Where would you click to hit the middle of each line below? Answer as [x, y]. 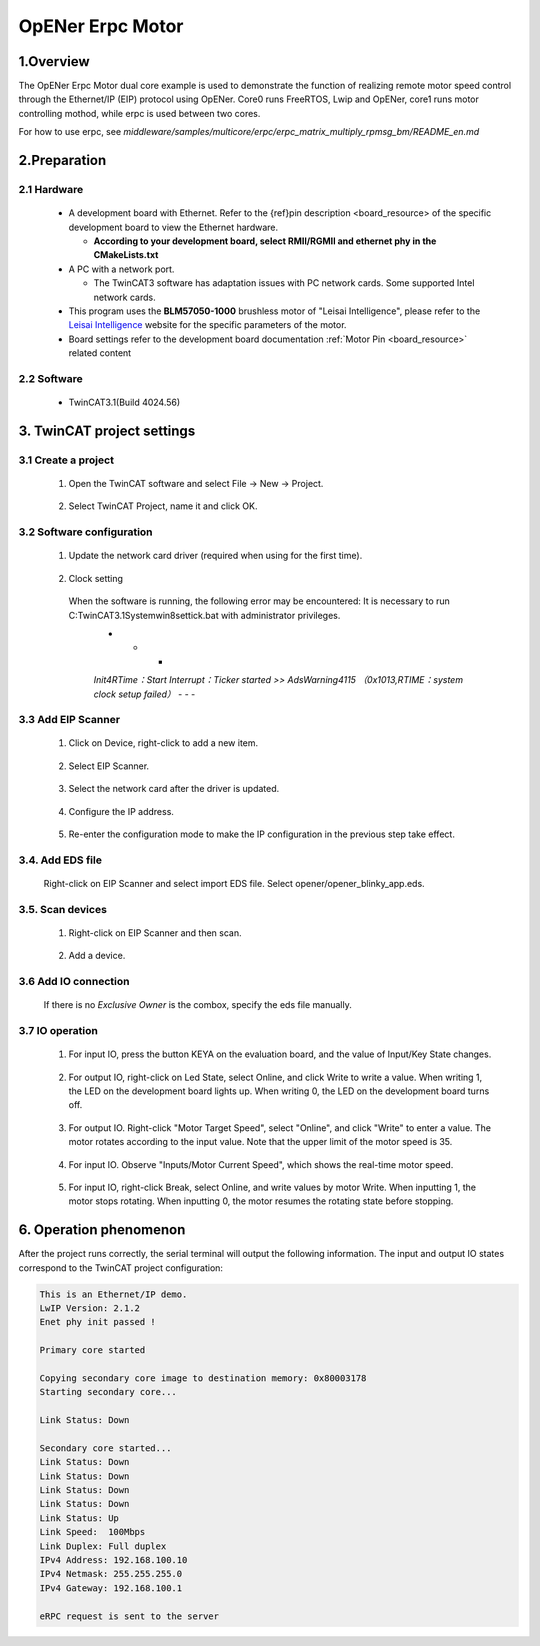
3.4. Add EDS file [60, 860]
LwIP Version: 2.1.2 [89, 1308]
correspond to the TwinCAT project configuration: [121, 1267]
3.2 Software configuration [86, 532]
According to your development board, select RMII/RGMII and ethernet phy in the [265, 241]
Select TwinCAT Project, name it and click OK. [163, 506]
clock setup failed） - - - [144, 694]
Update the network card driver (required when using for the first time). [215, 556]
